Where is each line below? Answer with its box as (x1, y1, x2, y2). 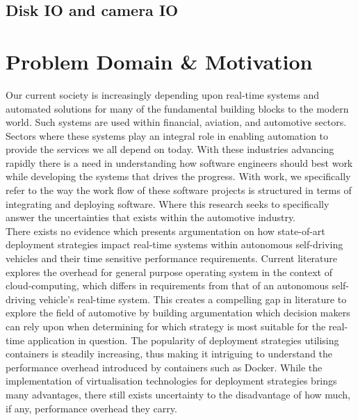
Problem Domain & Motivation (6, 47, 313, 75)
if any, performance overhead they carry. (6, 401, 177, 415)
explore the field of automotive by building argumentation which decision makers (6, 305, 350, 320)
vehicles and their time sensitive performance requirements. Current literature (6, 251, 338, 266)
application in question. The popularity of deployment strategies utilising (27, 332, 339, 347)
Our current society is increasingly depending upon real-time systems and (6, 87, 319, 102)
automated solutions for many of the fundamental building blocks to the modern (6, 101, 349, 115)
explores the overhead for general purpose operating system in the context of (6, 264, 332, 279)
